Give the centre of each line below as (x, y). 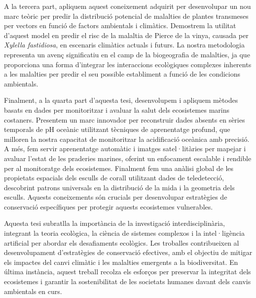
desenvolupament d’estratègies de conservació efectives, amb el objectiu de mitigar (128, 252)
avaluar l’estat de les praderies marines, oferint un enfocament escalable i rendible (128, 158)
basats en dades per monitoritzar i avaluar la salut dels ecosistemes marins (117, 109)
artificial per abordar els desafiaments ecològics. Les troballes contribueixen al (122, 242)
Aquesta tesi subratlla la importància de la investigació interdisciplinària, (114, 223)
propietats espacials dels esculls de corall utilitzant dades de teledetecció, (114, 178)
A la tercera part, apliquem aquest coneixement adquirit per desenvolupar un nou (128, 6)
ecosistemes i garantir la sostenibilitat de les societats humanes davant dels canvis (128, 281)
